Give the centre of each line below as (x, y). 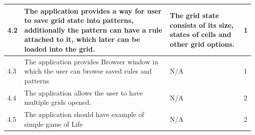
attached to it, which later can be (82, 39)
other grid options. (202, 44)
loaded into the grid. (60, 48)
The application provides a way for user (93, 10)
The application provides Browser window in (91, 61)
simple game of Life (53, 124)
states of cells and (201, 34)
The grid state (194, 15)
